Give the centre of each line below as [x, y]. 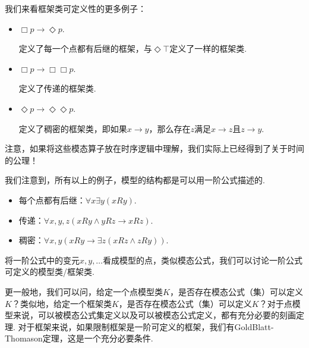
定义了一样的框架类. [208, 48]
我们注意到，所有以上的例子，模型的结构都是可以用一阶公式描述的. [135, 180]
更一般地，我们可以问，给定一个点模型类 [84, 291]
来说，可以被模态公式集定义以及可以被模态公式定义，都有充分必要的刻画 [154, 315]
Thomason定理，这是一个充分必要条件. [79, 338]
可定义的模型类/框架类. [50, 272]
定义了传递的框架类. [57, 88]
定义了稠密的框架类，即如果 [73, 128]
